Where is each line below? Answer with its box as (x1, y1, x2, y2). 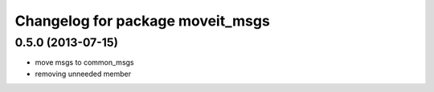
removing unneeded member (35, 69, 132, 78)
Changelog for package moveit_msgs (14, 12, 271, 30)
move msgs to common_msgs (35, 58, 134, 67)
